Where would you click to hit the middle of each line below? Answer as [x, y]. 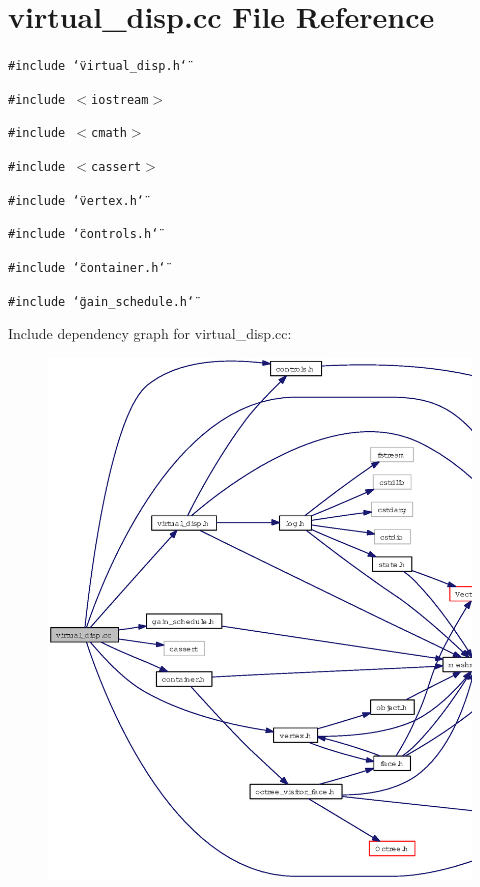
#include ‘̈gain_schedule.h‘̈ [101, 301]
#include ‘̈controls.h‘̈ [83, 234]
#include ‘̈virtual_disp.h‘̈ [97, 66]
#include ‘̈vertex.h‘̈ [76, 200]
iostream [120, 99]
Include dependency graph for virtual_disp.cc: [150, 333]
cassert [116, 167]
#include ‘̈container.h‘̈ [87, 268]
